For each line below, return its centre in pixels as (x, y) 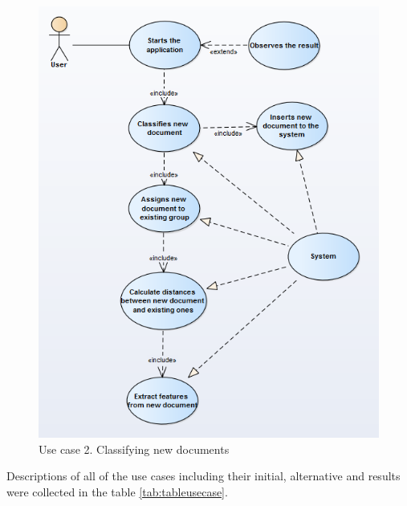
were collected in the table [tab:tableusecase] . (117, 491)
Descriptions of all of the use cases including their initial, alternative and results (203, 476)
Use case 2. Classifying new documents (134, 449)
